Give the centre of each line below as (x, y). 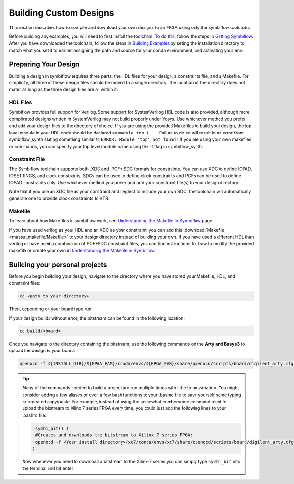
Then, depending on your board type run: (51, 309)
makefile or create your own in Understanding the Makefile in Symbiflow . (83, 250)
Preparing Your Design (44, 64)
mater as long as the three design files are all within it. (63, 90)
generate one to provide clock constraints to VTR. (59, 198)
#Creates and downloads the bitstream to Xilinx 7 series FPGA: (114, 435)
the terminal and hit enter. (48, 468)
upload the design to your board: (42, 350)
